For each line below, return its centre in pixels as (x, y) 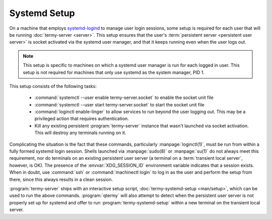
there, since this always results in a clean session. (61, 179)
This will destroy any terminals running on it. (80, 133)
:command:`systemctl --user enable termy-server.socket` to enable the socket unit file (124, 97)
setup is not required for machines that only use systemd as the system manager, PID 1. (114, 72)
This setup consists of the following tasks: (53, 86)
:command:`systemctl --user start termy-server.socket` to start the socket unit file (119, 104)
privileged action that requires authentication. (82, 119)
